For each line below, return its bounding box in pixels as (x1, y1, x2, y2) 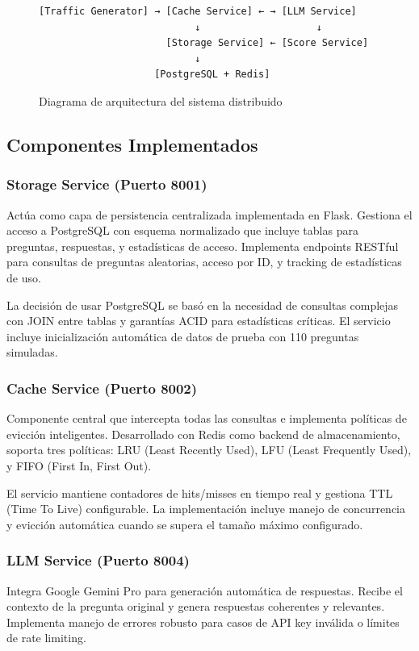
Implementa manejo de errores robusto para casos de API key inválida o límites (6, 613, 400, 630)
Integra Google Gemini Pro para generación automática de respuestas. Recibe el (6, 582, 403, 599)
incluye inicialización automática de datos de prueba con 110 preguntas (6, 328, 359, 344)
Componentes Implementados (6, 131, 258, 156)
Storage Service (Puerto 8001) (6, 174, 207, 194)
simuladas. (6, 344, 58, 361)
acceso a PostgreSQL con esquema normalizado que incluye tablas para (6, 222, 358, 239)
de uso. (6, 269, 41, 286)
